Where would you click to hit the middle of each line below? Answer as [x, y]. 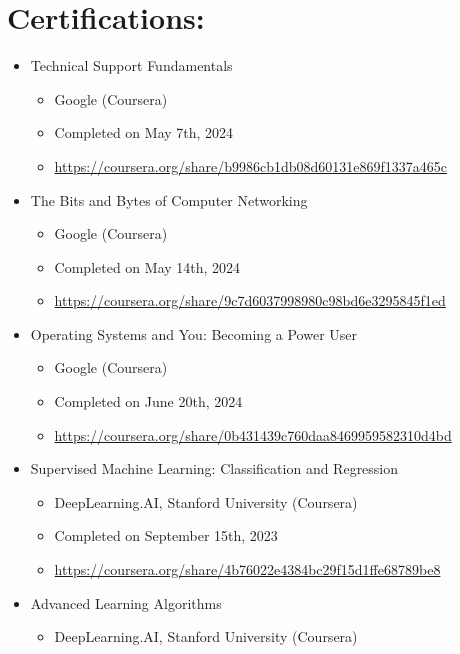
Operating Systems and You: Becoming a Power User [194, 333]
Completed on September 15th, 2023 [166, 535]
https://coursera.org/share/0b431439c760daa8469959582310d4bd [253, 434]
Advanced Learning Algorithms [126, 602]
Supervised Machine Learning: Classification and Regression [214, 468]
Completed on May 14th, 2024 [147, 266]
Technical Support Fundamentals [131, 65]
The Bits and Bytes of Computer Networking [169, 199]
